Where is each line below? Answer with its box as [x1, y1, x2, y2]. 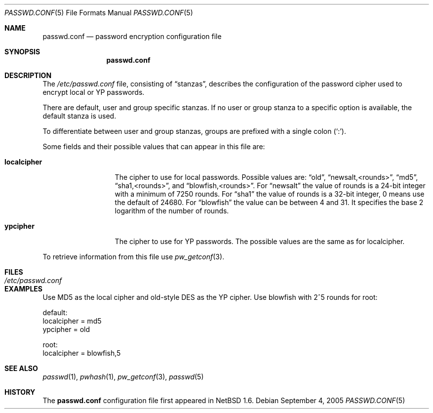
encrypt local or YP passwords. [42, 88, 145, 96]
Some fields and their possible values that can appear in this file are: [42, 142, 265, 151]
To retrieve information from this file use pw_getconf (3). [42, 252, 225, 261]
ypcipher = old [42, 325, 90, 333]
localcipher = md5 [42, 317, 102, 325]
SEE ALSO [4, 364, 38, 372]
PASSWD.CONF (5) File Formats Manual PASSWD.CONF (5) [4, 8, 193, 17]
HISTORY [4, 388, 36, 396]
